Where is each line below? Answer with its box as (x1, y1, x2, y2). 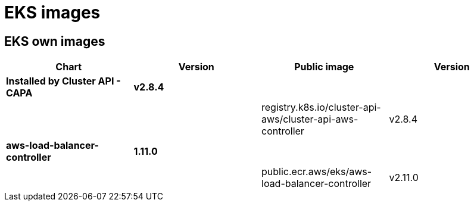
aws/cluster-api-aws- (261, 113, 358, 126)
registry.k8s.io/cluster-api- (261, 101, 381, 114)
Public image (294, 61, 354, 73)
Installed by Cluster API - (6, 75, 121, 88)
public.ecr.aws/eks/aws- (261, 166, 372, 178)
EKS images (4, 2, 101, 23)
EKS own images (4, 33, 105, 49)
